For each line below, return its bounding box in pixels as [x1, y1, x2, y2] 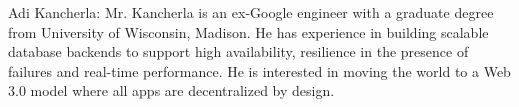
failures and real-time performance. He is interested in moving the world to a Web [8, 60, 511, 81]
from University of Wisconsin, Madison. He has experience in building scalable [8, 21, 489, 42]
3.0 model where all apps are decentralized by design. [8, 80, 335, 101]
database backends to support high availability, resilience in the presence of [8, 41, 469, 62]
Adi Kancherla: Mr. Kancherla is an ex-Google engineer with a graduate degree [8, 2, 494, 22]
